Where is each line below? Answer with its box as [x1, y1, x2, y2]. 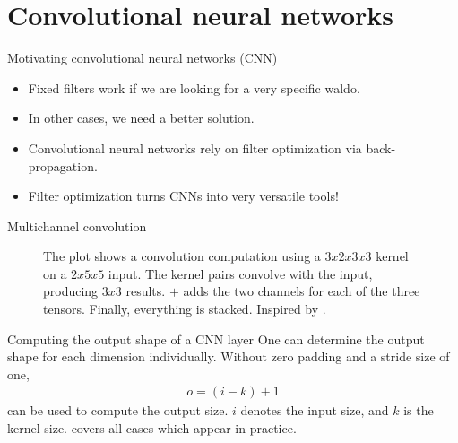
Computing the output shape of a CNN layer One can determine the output [7, 329, 425, 348]
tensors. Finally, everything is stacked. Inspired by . [43, 300, 326, 318]
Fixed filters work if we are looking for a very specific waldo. [28, 78, 360, 97]
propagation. [28, 156, 98, 175]
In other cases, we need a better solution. [28, 109, 255, 127]
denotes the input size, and [240, 401, 389, 420]
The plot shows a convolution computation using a [43, 247, 321, 265]
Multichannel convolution [7, 216, 147, 235]
